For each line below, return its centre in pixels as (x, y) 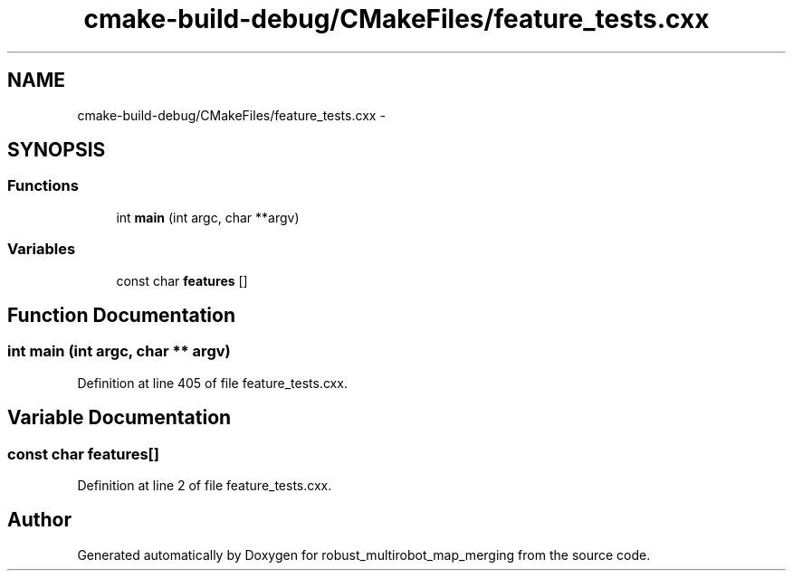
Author (39, 520)
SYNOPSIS (57, 150)
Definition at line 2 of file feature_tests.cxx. (205, 485)
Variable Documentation (119, 418)
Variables (42, 249)
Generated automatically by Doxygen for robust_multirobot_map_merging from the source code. (364, 554)
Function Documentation (121, 315)
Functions (43, 186)
